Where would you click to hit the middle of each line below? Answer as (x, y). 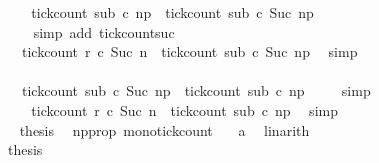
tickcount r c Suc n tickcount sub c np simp (184, 109)
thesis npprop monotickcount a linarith (164, 129)
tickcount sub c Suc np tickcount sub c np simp (196, 90)
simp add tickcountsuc (104, 31)
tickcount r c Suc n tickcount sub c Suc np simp (189, 51)
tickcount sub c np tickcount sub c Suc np (172, 12)
